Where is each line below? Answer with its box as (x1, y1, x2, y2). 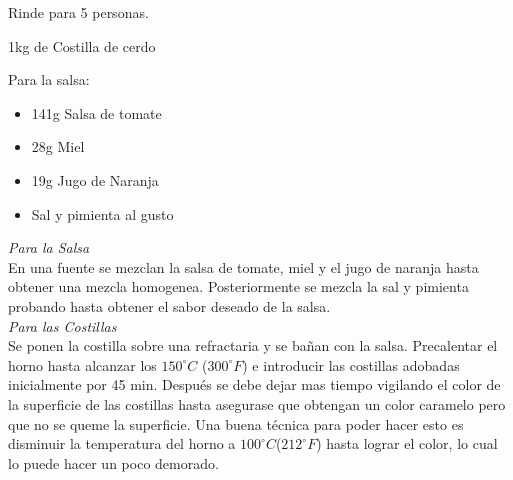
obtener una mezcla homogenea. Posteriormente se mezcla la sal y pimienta (8, 276, 469, 297)
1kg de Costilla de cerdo (8, 35, 156, 56)
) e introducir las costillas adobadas (242, 354, 460, 375)
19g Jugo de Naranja (31, 169, 159, 190)
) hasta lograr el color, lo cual (316, 433, 498, 454)
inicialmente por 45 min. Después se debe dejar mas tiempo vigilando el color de (8, 374, 501, 395)
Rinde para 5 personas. (8, 2, 149, 22)
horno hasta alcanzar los (8, 354, 157, 375)
